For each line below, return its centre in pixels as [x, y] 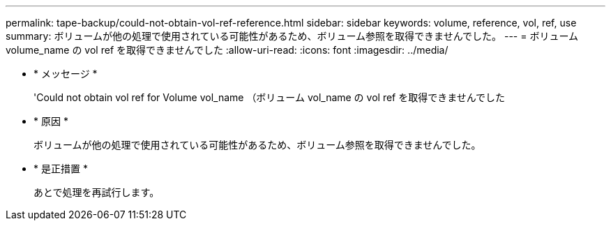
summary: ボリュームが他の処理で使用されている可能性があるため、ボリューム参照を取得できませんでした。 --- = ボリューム [292, 36]
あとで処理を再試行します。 [97, 192]
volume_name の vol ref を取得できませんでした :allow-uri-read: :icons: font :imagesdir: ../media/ [227, 50]
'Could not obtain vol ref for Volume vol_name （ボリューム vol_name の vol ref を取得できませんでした [270, 97]
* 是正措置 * [61, 168]
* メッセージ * [66, 74]
